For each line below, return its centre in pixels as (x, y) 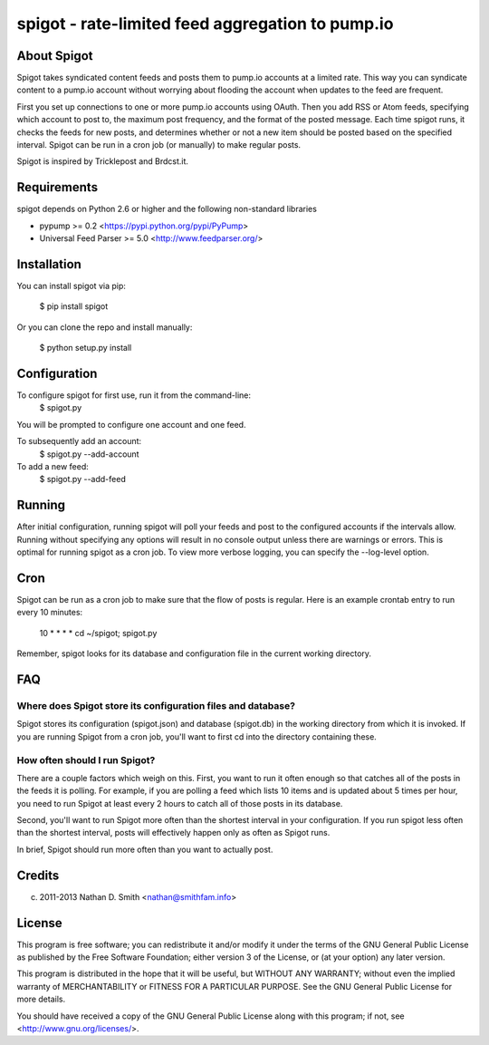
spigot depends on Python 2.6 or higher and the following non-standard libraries (167, 209)
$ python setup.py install (86, 348)
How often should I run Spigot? (86, 760)
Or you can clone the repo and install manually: (105, 327)
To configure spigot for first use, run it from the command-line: (134, 395)
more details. (41, 999)
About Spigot (55, 56)
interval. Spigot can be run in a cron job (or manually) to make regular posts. (159, 145)
